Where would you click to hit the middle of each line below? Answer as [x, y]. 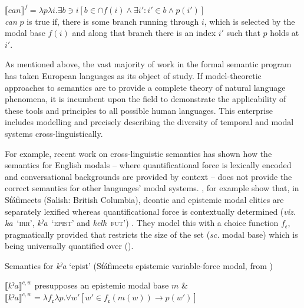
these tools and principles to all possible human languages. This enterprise [139, 110]
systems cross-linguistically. [54, 133]
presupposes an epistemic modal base [102, 285]
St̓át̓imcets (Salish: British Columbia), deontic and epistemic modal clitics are [144, 199]
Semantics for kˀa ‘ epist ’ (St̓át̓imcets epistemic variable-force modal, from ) [139, 265]
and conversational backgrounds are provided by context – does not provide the [148, 176]
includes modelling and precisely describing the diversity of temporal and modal [149, 122]
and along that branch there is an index [144, 33]
